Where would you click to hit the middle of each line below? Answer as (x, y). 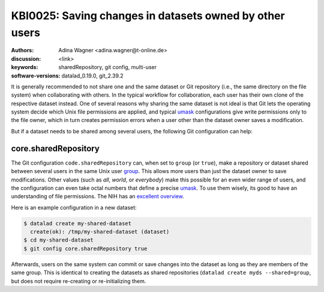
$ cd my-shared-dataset (59, 240)
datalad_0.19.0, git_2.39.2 (92, 76)
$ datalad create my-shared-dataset (78, 223)
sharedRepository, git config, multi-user (108, 67)
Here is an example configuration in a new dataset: (74, 207)
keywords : (25, 67)
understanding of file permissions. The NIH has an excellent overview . (97, 196)
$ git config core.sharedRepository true (85, 248)
